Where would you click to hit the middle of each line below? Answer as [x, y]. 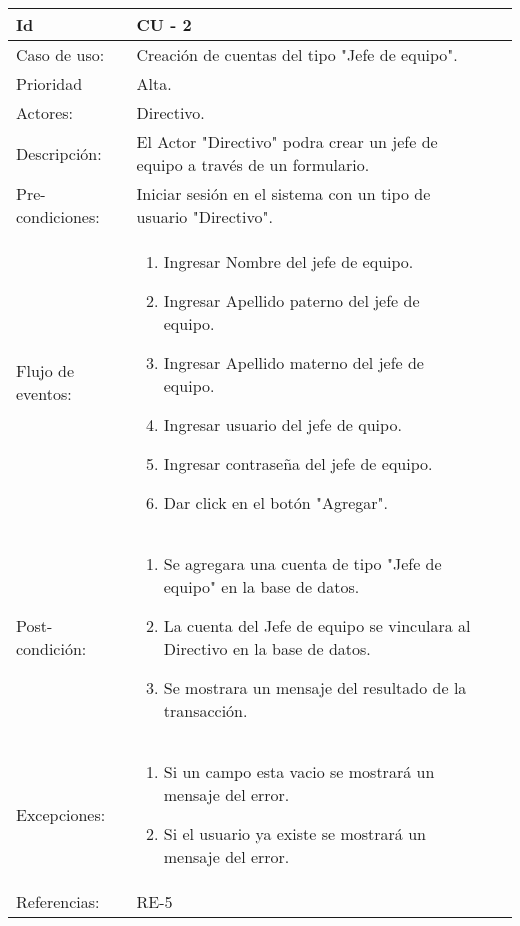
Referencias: [58, 901]
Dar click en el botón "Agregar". [276, 502]
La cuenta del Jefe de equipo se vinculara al [317, 625]
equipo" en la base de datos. [261, 586]
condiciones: [58, 216]
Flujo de [45, 370]
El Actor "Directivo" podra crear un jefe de [287, 141]
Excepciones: [61, 814]
